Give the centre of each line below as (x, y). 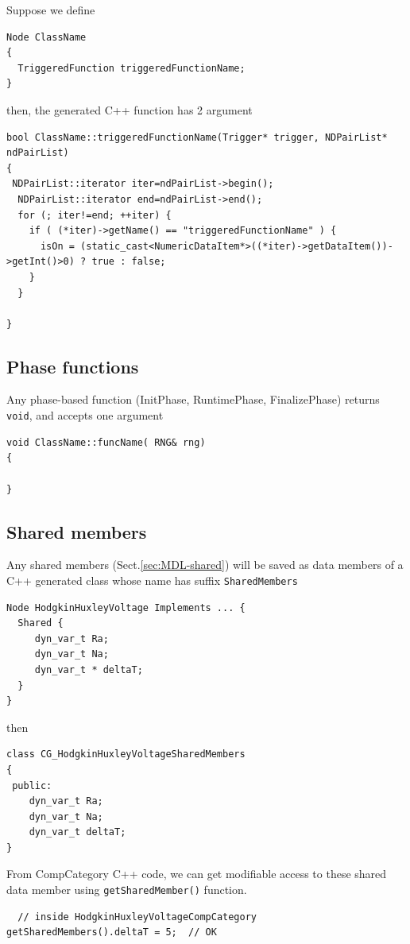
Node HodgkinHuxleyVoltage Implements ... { (126, 607)
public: (32, 785)
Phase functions (73, 366)
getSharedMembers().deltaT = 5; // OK (112, 932)
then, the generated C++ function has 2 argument (130, 109)
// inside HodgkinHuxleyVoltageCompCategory (137, 917)
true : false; (129, 262)
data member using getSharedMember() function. (127, 890)
